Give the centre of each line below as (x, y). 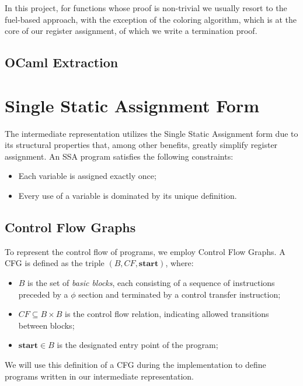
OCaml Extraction (62, 62)
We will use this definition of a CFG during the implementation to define (135, 365)
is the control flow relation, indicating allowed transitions (167, 314)
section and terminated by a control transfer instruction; (180, 294)
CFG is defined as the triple (55, 263)
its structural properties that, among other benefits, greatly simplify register (141, 145)
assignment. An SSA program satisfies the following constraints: (119, 156)
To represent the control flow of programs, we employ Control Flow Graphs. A (145, 251)
